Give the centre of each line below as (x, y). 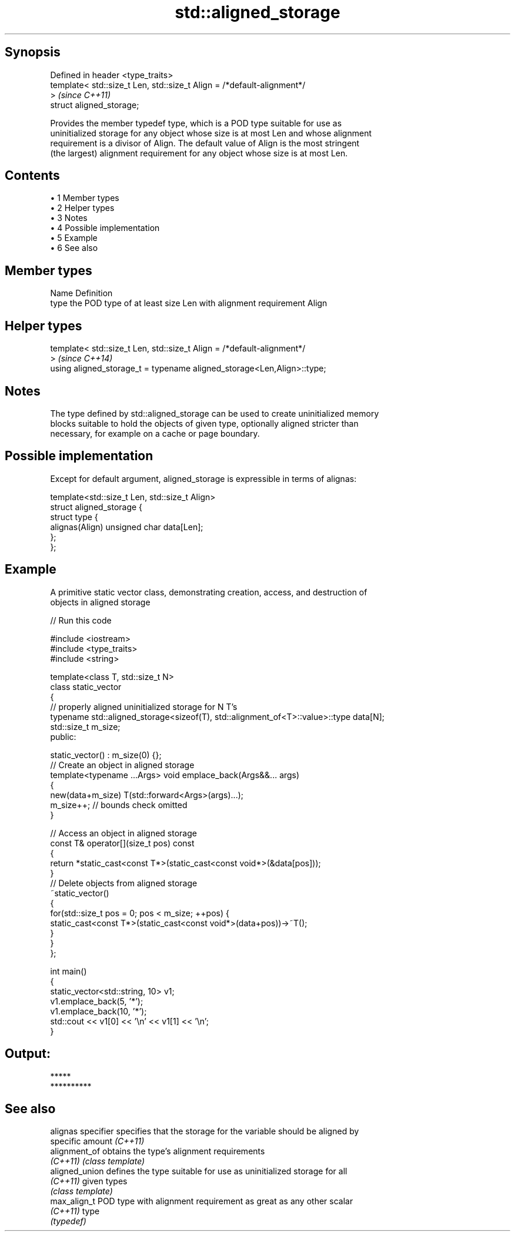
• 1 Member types (85, 198)
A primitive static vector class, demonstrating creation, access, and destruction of (209, 592)
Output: (28, 1054)
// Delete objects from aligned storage (124, 883)
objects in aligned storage (100, 602)
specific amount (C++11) (97, 1141)
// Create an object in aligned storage (122, 765)
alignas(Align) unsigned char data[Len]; (127, 527)
